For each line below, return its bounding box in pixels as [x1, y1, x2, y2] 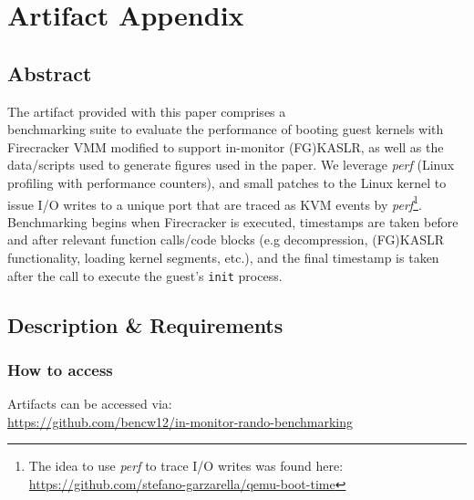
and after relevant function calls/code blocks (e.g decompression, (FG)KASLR [7, 230, 445, 249]
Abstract [7, 58, 92, 87]
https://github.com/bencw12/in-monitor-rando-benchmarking [7, 411, 354, 431]
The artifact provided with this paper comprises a [7, 101, 286, 120]
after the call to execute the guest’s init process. [7, 266, 283, 285]
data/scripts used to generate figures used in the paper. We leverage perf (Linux [7, 155, 455, 174]
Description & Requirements [7, 310, 283, 339]
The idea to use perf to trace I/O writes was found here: [28, 456, 344, 475]
